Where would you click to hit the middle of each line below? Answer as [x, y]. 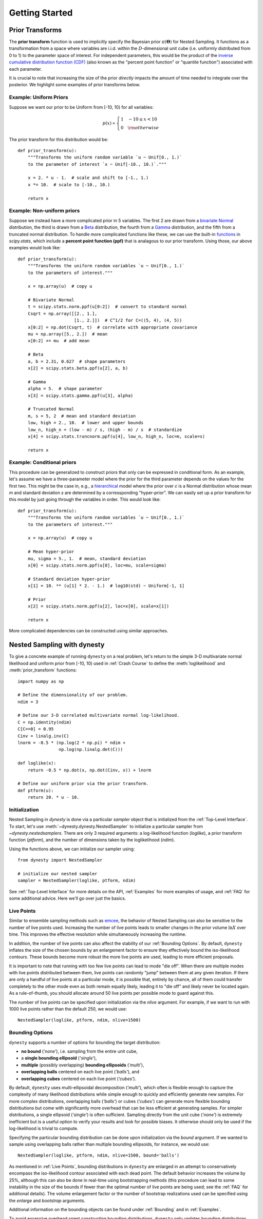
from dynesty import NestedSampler [60, 860]
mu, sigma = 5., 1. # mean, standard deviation [87, 559]
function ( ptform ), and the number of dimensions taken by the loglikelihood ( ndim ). [92, 840]
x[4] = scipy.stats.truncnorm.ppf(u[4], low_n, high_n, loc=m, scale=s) [116, 436]
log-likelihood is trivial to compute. [44, 1128]
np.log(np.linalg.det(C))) [91, 749]
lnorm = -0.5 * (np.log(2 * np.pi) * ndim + [72, 743]
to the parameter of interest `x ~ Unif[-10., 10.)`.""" [97, 164]
